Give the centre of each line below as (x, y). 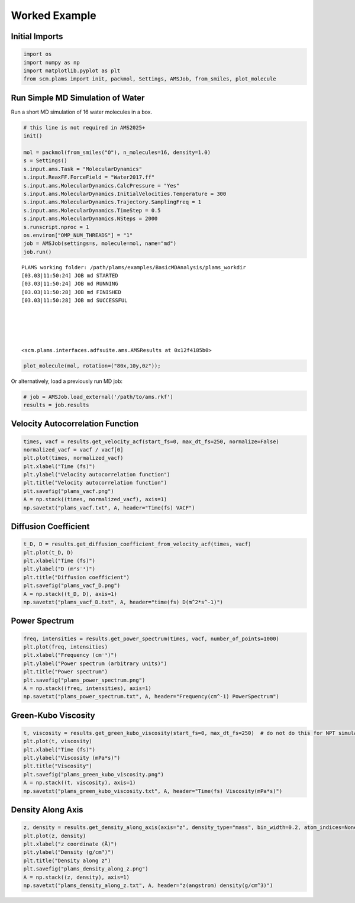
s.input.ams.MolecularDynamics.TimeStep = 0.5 (92, 210)
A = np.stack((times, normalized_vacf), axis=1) (95, 499)
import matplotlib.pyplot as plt (72, 70)
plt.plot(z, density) (55, 836)
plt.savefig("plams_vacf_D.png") (72, 586)
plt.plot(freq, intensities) (66, 647)
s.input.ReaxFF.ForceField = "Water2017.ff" (89, 177)
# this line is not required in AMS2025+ (84, 128)
